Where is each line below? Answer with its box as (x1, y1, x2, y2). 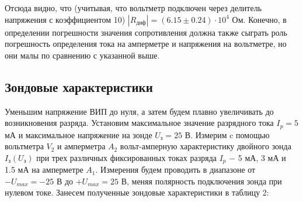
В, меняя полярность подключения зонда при (121, 174, 282, 187)
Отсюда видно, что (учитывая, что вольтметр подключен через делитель (5, 2, 262, 13)
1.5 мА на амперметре (5, 163, 83, 176)
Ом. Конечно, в (232, 13, 287, 25)
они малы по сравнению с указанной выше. (5, 49, 160, 61)
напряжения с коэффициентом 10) (5, 13, 126, 25)
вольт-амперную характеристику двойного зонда (120, 140, 291, 152)
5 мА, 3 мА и (238, 151, 286, 163)
